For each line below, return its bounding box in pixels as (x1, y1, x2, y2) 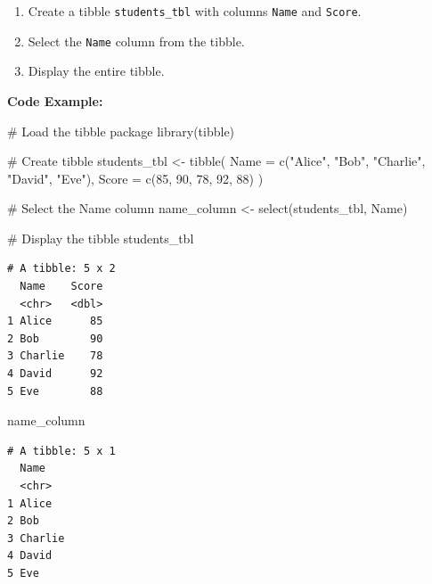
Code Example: (7, 91, 103, 110)
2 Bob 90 (7, 332, 103, 345)
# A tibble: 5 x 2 (7, 262, 116, 276)
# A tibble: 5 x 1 (7, 444, 116, 457)
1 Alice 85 (7, 315, 103, 328)
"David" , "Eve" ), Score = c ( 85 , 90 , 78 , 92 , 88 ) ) (7, 169, 264, 187)
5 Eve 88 (7, 384, 103, 398)
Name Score (20, 280, 103, 293)
